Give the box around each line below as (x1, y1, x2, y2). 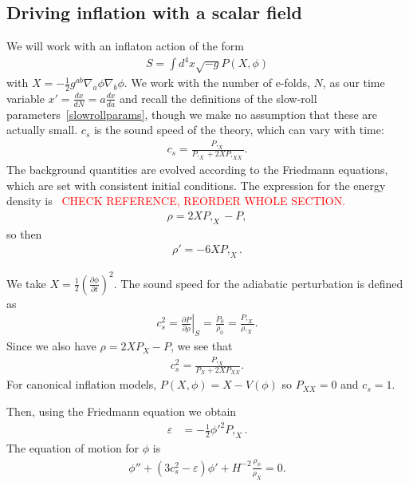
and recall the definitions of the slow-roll (120, 89, 317, 106)
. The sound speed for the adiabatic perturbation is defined (113, 275, 403, 291)
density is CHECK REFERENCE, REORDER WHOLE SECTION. (6, 192, 346, 209)
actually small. (6, 121, 78, 138)
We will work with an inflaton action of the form (6, 38, 244, 54)
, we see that (171, 338, 233, 354)
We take (6, 275, 46, 291)
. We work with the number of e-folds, (124, 74, 310, 91)
